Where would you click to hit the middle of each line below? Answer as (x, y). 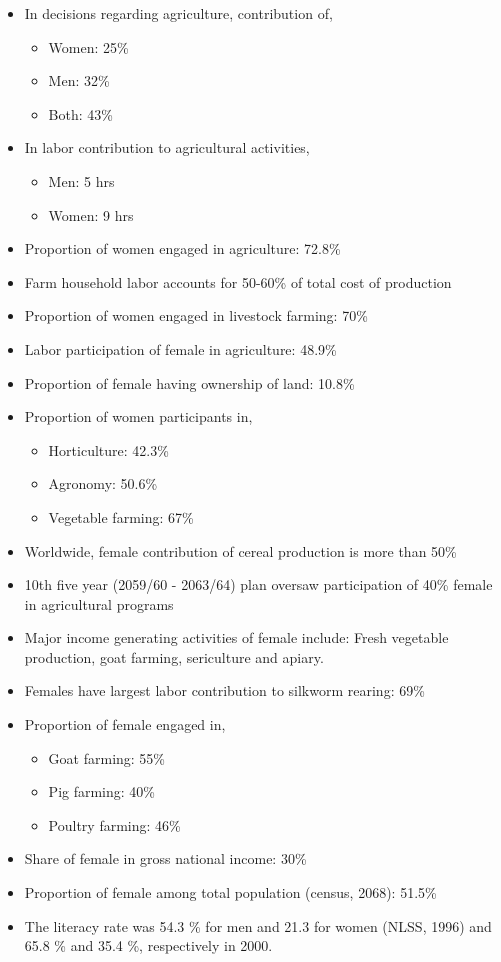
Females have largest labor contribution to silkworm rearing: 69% (224, 690)
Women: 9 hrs (91, 214)
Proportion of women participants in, (138, 416)
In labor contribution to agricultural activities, (167, 147)
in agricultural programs (99, 603)
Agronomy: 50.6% (103, 483)
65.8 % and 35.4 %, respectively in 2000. (148, 945)
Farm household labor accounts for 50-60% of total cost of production (238, 281)
